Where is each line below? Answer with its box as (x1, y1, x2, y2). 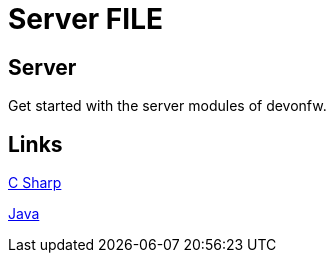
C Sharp (8, 174, 62, 192)
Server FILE (8, 2, 163, 36)
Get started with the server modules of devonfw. (8, 97, 327, 115)
